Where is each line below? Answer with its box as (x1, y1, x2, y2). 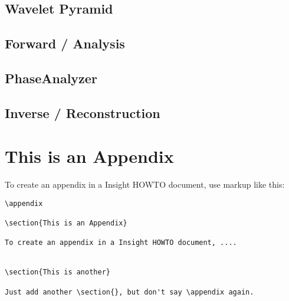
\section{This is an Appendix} (5, 219, 127, 228)
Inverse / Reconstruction (5, 103, 160, 122)
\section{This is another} (5, 268, 110, 277)
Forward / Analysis (5, 34, 125, 53)
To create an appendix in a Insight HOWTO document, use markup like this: (5, 178, 285, 191)
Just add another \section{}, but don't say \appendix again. (5, 287, 254, 296)
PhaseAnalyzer (5, 68, 97, 87)
